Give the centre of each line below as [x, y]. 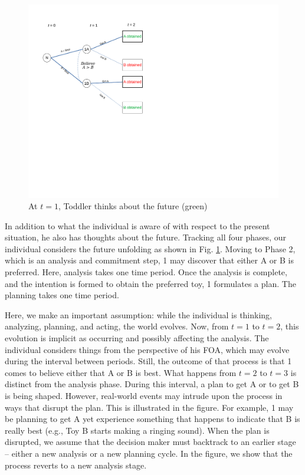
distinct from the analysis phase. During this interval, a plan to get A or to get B [152, 384]
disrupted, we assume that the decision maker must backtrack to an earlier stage [150, 442]
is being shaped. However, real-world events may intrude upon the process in [144, 396]
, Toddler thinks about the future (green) [133, 206]
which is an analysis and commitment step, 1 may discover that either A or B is [149, 260]
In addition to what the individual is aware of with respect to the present [137, 225]
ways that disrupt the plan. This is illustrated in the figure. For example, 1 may [149, 407]
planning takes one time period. [62, 295]
